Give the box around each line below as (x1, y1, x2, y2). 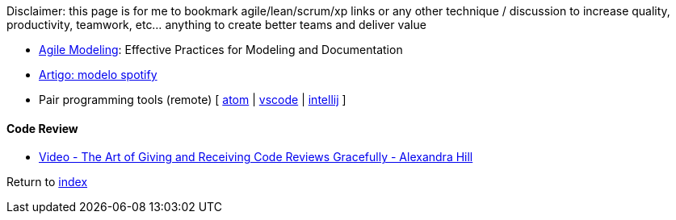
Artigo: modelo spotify (39, 68, 157, 81)
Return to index (6, 175, 88, 189)
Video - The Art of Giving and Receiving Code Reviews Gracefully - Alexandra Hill (39, 150, 473, 164)
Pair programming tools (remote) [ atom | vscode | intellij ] (39, 93, 346, 106)
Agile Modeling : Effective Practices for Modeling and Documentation (39, 43, 403, 56)
